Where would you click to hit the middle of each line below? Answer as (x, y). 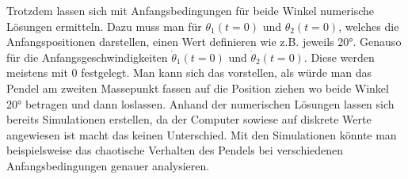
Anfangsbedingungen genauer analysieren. (108, 165)
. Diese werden (339, 57)
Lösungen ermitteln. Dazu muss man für (104, 26)
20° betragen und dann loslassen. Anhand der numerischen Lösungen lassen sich (200, 103)
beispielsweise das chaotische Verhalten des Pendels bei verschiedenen (175, 150)
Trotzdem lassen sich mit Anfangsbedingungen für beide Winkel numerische (191, 10)
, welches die (369, 26)
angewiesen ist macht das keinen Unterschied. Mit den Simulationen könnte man (202, 134)
